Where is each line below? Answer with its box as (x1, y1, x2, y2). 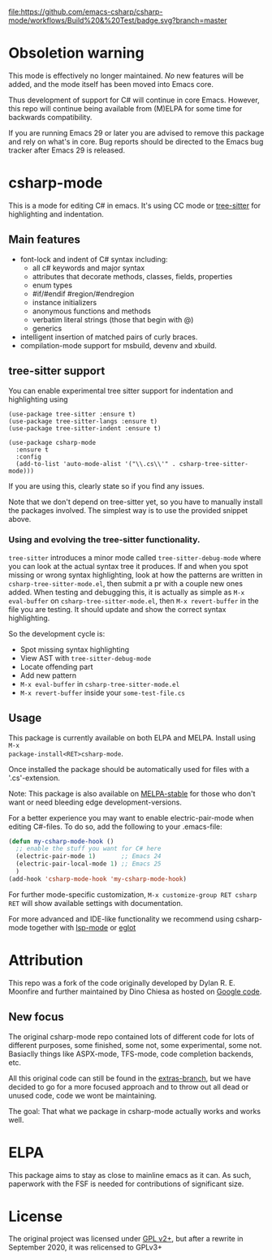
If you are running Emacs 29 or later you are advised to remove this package (8, 127, 265, 137)
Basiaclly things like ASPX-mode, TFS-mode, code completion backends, (8, 1049, 254, 1059)
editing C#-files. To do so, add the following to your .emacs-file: (8, 822, 223, 831)
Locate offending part (19, 662, 93, 671)
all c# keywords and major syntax (32, 263, 145, 273)
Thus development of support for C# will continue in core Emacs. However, (8, 95, 260, 105)
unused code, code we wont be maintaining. (8, 1090, 157, 1100)
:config (15, 452, 42, 461)
